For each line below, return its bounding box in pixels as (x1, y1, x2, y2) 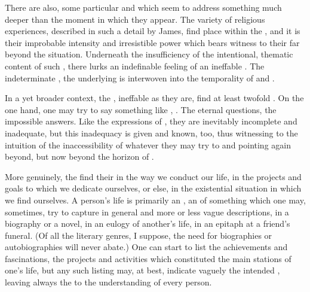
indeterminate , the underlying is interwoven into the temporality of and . (5, 71, 275, 84)
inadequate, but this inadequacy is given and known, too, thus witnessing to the (5, 126, 298, 139)
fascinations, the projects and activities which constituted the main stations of (5, 252, 291, 264)
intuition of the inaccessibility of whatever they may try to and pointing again (5, 138, 291, 151)
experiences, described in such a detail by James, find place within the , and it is (5, 25, 300, 37)
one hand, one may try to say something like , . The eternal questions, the (5, 103, 277, 115)
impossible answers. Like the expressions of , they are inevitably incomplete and (5, 115, 297, 127)
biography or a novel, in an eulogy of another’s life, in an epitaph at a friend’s (5, 217, 290, 230)
